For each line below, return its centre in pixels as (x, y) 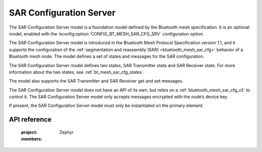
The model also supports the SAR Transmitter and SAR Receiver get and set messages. (96, 81)
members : (32, 139)
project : (29, 132)
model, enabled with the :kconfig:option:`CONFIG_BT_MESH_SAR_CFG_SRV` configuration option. (106, 34)
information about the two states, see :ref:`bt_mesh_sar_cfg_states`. (77, 72)
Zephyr (66, 132)
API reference (30, 120)
